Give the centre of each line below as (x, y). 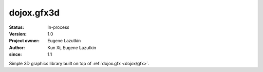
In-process (58, 27)
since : (15, 54)
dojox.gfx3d (34, 13)
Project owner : (24, 41)
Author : (17, 47)
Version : (18, 34)
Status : (17, 27)
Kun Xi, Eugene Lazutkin (72, 47)
